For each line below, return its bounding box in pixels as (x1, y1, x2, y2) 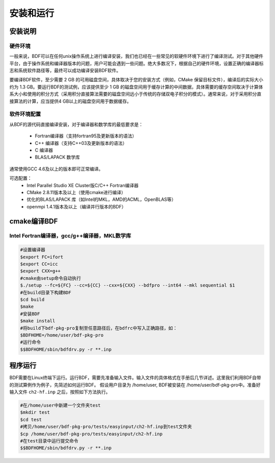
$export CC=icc (20, 261, 58, 267)
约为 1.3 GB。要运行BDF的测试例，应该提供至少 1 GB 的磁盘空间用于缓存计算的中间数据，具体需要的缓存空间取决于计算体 (9, 84, 263, 90)
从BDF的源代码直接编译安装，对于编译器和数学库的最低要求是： (9, 121, 144, 127)
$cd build (20, 297, 45, 302)
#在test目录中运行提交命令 (20, 438, 78, 444)
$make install (20, 318, 56, 324)
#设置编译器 (20, 247, 46, 253)
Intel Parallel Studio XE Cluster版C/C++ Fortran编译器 (26, 182, 139, 188)
